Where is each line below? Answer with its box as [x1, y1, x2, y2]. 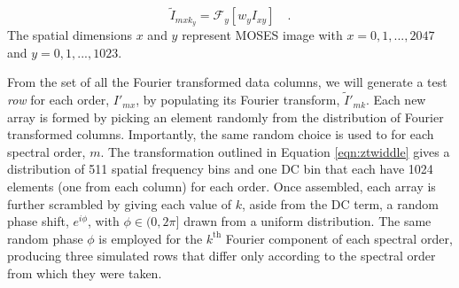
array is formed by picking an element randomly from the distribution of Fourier [7, 107, 444, 126]
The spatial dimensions [7, 26, 133, 44]
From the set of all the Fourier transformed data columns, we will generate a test [7, 73, 447, 91]
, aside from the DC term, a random [241, 194, 439, 213]
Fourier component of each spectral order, [225, 229, 453, 247]
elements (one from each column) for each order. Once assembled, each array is [7, 177, 436, 196]
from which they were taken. [7, 264, 162, 283]
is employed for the [98, 229, 203, 247]
